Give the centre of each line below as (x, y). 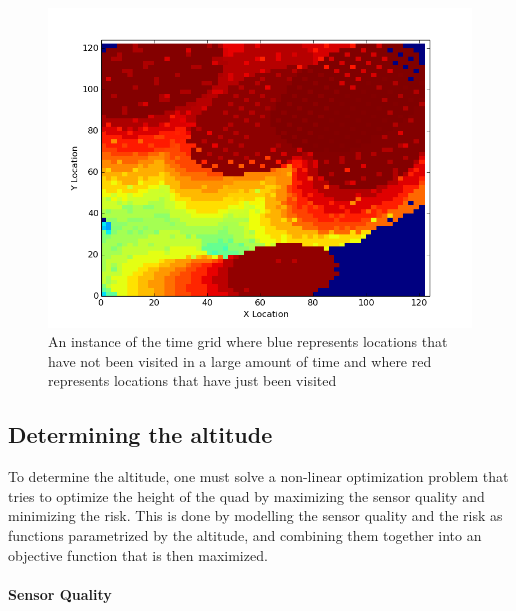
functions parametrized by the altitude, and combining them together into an (245, 534)
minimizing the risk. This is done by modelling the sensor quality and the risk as (255, 515)
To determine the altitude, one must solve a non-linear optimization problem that (258, 476)
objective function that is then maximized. (138, 554)
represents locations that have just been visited (192, 380)
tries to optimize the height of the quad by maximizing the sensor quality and (246, 495)
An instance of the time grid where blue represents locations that (248, 341)
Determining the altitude (140, 434)
